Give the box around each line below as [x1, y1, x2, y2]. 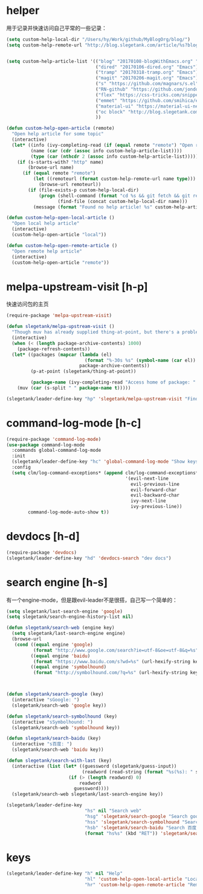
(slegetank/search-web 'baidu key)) [11, 747, 104, 753]
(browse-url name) [28, 164, 74, 171]
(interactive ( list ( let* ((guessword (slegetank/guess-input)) [11, 763, 177, 769]
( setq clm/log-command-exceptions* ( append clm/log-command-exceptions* [11, 469, 199, 476]
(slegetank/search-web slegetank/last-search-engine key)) [11, 791, 164, 797]
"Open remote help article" [11, 248, 83, 254]
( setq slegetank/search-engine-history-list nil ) [6, 614, 134, 620]
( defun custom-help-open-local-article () [6, 215, 115, 221]
